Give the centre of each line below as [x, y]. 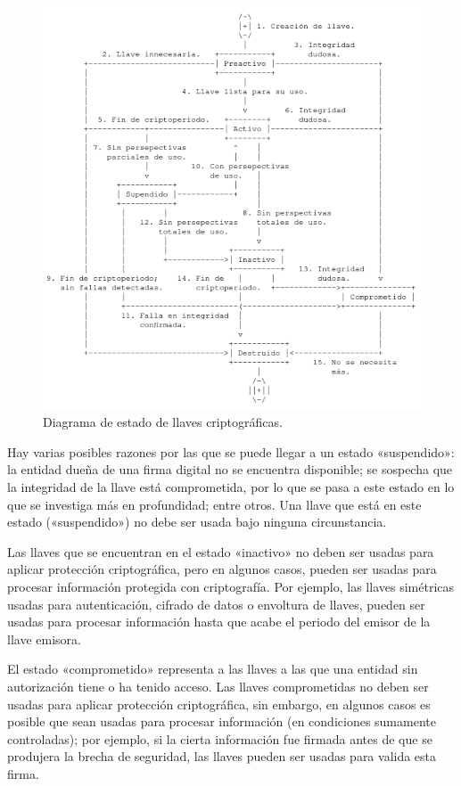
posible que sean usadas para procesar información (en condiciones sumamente [222, 721]
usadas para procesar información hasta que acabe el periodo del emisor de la [219, 622]
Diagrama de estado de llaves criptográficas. [163, 422]
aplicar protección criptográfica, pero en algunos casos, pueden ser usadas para [222, 569]
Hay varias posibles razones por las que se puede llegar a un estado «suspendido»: [231, 451]
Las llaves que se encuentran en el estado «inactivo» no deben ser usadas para [221, 551]
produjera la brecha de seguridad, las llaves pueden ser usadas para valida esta [222, 756]
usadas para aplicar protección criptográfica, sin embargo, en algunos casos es [219, 704]
